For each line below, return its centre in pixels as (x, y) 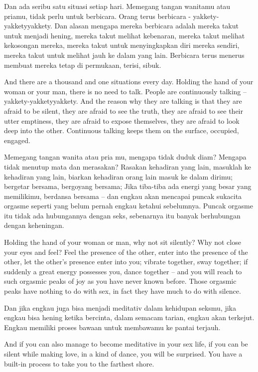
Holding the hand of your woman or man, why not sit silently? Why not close (123, 242)
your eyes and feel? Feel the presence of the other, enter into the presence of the (126, 252)
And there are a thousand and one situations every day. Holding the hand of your (129, 82)
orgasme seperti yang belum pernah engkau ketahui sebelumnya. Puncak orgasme (129, 206)
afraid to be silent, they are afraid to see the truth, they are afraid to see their (124, 110)
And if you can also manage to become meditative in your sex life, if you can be (126, 344)
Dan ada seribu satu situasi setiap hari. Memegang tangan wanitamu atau (117, 6)
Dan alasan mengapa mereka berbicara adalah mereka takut (146, 26)
